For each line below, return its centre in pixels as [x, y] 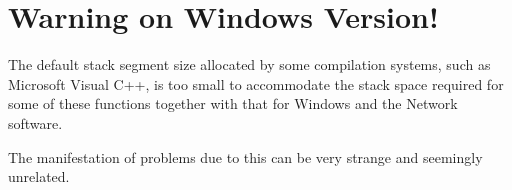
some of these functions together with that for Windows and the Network [233, 103]
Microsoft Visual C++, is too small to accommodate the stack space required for [256, 83]
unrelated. [39, 176]
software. [35, 122]
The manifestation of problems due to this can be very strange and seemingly [245, 156]
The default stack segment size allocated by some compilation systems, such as [249, 64]
